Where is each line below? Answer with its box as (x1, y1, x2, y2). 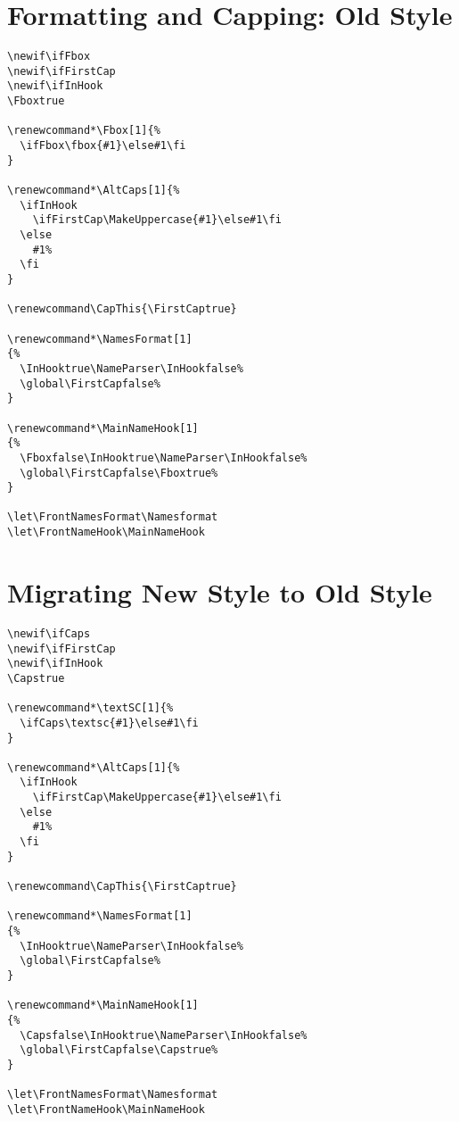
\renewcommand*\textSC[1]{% (7, 702, 174, 715)
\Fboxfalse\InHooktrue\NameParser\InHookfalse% (20, 451, 307, 464)
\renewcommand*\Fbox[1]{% (7, 124, 160, 137)
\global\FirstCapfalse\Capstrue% (20, 1043, 218, 1057)
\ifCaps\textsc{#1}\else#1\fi (20, 716, 199, 729)
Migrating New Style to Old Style (7, 573, 432, 610)
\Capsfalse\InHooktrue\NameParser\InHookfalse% (20, 1028, 307, 1042)
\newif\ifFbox (7, 50, 91, 63)
